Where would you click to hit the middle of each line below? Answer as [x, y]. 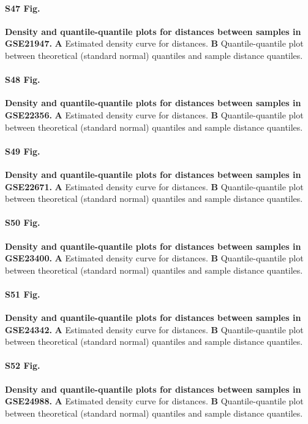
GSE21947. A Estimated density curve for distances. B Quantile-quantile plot [154, 43]
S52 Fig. [23, 365]
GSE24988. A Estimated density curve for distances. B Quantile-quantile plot [154, 401]
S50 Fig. [23, 222]
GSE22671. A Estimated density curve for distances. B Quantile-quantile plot [154, 186]
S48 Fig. [23, 79]
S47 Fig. [23, 8]
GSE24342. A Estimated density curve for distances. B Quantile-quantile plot [154, 329]
